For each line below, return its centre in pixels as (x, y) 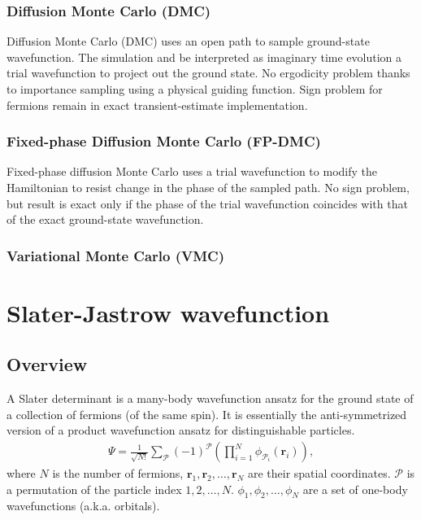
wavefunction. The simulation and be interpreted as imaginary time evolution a (204, 57)
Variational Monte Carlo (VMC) (116, 255)
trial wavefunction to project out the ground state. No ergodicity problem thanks (208, 73)
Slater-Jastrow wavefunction (168, 312)
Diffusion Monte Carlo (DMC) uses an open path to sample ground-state (188, 41)
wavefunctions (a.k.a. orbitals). (83, 506)
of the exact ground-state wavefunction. (105, 219)
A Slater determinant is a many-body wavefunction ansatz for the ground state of (210, 398)
